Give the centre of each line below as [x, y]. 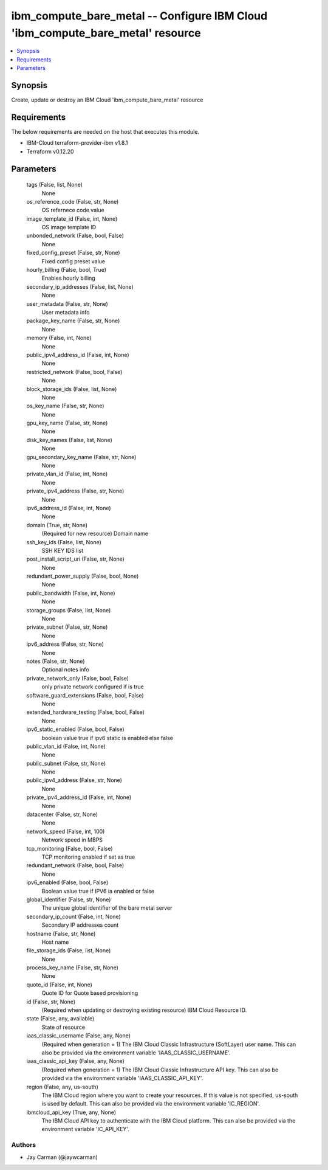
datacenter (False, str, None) [62, 814]
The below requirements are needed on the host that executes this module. [105, 131]
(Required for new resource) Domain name [95, 534]
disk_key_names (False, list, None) [69, 440]
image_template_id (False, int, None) [72, 218]
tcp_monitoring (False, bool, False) [70, 848]
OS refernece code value [73, 210]
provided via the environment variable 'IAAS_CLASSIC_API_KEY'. [122, 1078]
